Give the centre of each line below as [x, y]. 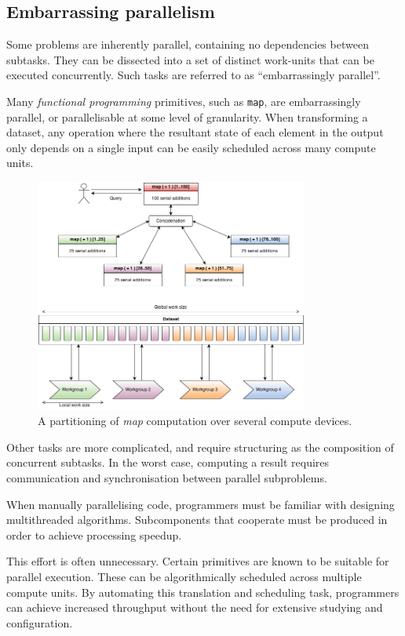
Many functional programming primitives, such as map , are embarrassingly [184, 101]
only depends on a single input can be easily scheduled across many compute [191, 147]
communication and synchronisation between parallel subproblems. [167, 478]
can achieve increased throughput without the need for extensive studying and [195, 607]
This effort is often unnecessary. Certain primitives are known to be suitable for [198, 561]
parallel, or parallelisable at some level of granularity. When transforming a [187, 116]
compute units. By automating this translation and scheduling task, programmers [203, 592]
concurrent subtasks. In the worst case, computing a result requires [168, 462]
